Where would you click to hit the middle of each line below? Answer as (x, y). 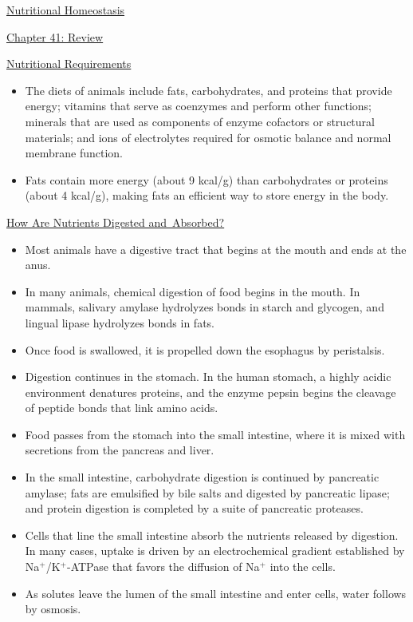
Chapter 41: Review (55, 36)
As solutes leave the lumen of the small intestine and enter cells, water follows (216, 593)
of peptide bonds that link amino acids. (122, 408)
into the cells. (303, 567)
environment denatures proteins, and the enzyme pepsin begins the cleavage (210, 392)
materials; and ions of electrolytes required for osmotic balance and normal (208, 137)
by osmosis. (53, 609)
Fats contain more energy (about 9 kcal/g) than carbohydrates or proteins (206, 179)
